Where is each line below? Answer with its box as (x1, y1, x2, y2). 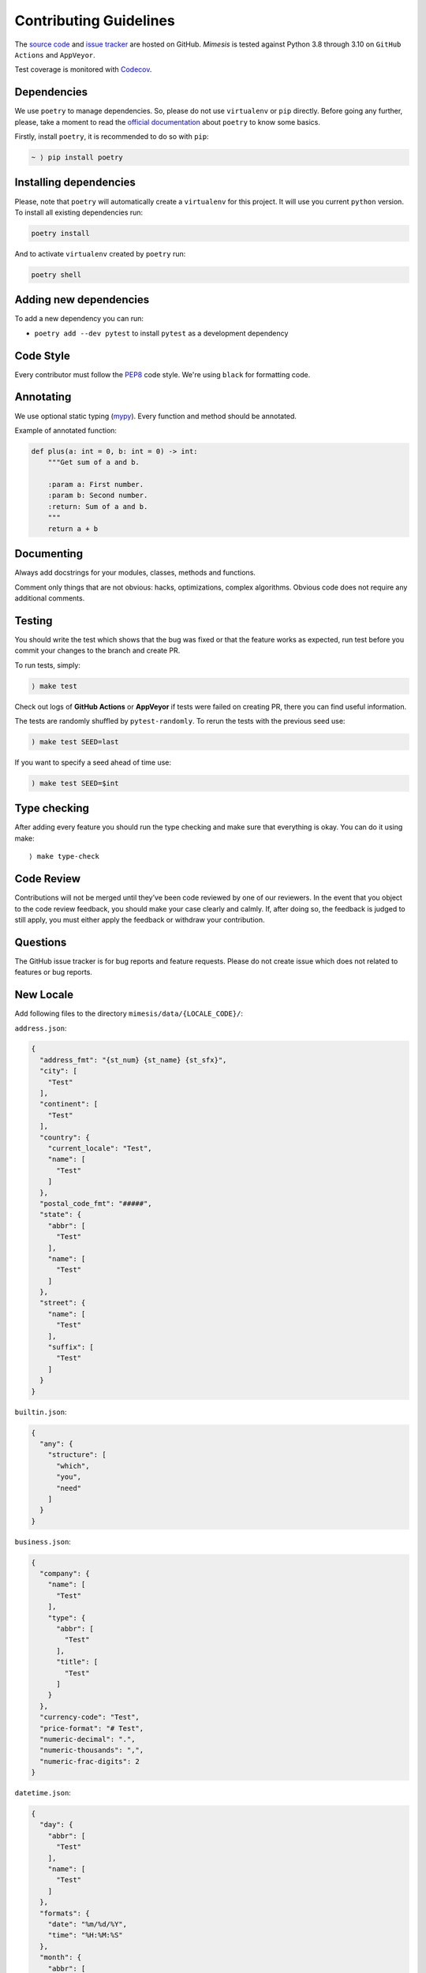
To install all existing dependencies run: (14, 208, 144, 217)
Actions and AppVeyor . (14, 50, 96, 59)
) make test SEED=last (31, 737, 119, 746)
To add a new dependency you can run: (14, 314, 144, 324)
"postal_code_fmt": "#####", (39, 1199, 153, 1207)
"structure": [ (47, 1451, 106, 1459)
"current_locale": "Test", (47, 1144, 153, 1152)
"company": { (39, 1569, 90, 1578)
